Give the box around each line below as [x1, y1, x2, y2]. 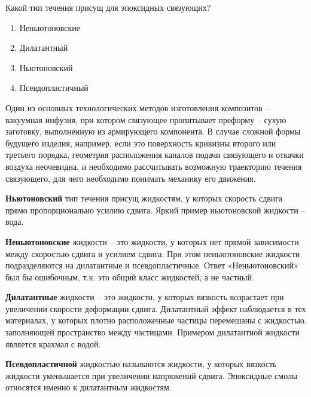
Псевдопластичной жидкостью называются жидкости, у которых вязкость [5, 358, 277, 370]
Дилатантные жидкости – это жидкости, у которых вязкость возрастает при [5, 291, 284, 303]
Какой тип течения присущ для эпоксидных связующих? [5, 1, 211, 13]
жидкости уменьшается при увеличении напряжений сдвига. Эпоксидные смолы [5, 369, 298, 381]
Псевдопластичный [19, 81, 89, 94]
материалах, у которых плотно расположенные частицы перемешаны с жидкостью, [5, 314, 307, 326]
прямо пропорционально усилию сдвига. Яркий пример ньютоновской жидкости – [5, 203, 306, 216]
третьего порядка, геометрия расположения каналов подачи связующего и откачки [5, 148, 304, 161]
